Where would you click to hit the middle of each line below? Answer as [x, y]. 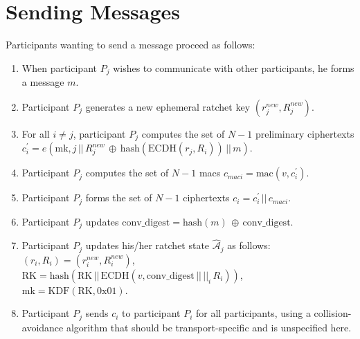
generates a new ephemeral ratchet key [168, 106]
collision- [333, 313]
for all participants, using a [253, 313]
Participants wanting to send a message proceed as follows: [130, 45]
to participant [151, 313]
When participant [59, 67]
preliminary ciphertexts [305, 133]
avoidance [43, 327]
